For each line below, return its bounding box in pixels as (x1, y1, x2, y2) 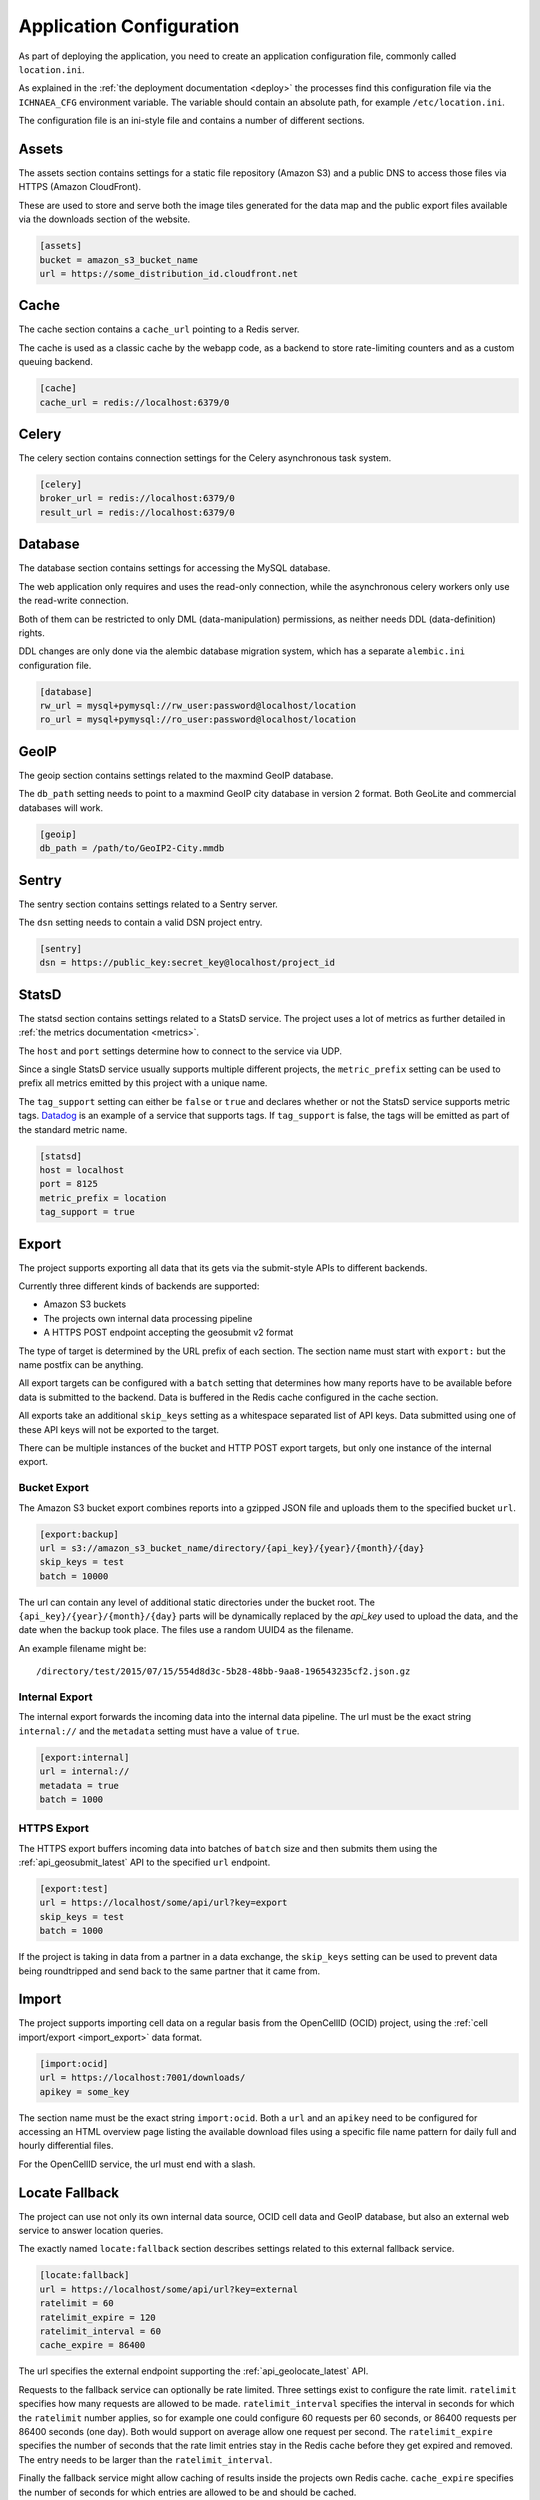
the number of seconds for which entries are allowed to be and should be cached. (18, 2486, 357, 2498)
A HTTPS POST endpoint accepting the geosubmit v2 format (43, 1326, 294, 1339)
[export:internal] (39, 1751, 130, 1763)
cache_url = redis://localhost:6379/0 (39, 396, 230, 408)
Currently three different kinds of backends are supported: (18, 1280, 260, 1292)
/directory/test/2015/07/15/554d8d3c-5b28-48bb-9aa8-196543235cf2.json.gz (36, 1666, 411, 1677)
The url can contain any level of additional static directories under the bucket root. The (18, 1596, 375, 1608)
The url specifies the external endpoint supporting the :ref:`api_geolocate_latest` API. (18, 2365, 369, 2377)
